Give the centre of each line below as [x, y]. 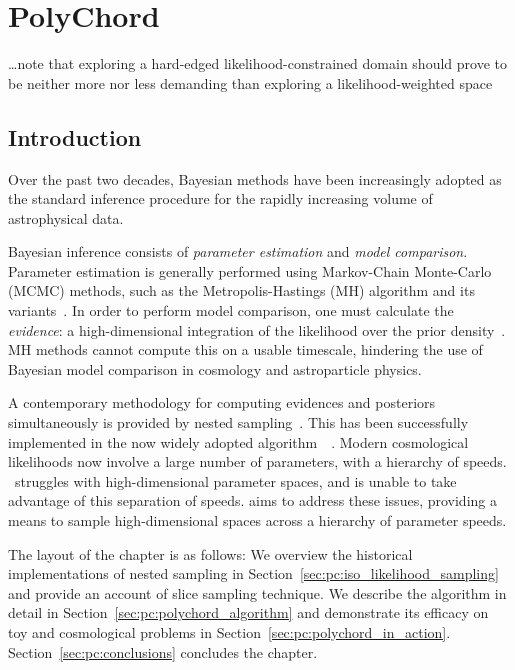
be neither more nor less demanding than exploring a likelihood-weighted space [250, 82]
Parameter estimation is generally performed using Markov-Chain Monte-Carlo [250, 270]
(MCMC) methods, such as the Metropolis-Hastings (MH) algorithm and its [241, 290]
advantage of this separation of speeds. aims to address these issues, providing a [252, 500]
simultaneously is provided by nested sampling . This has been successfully [238, 422]
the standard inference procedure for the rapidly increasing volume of [220, 198]
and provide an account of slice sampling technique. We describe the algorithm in [257, 592]
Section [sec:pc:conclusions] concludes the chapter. [163, 651]
